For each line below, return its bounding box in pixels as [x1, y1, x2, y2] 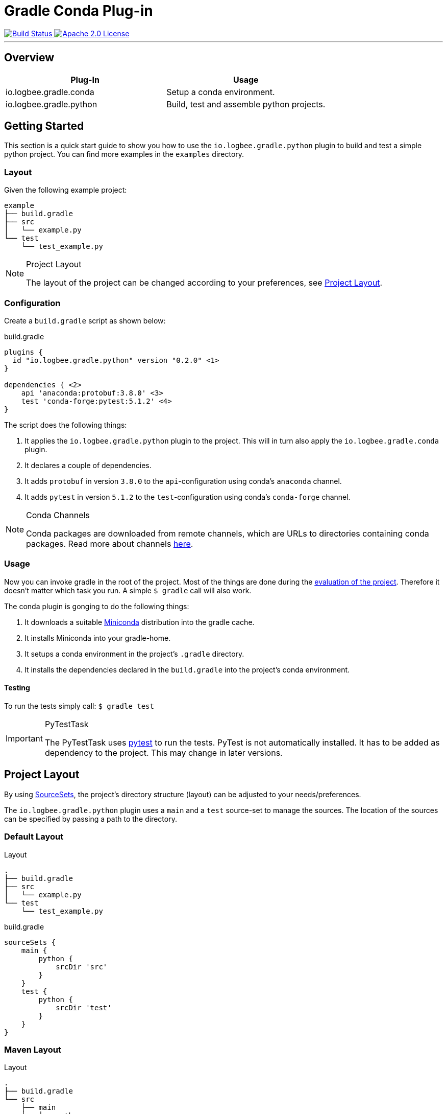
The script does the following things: [4, 420, 127, 429]
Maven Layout [4, 1044, 62, 1055]
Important [6, 733, 43, 744]
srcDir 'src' [56, 962, 108, 971]
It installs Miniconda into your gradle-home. [24, 633, 171, 642]
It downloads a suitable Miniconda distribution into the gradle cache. [24, 617, 255, 626]
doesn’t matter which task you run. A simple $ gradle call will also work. [4, 586, 252, 595]
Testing [4, 683, 30, 692]
